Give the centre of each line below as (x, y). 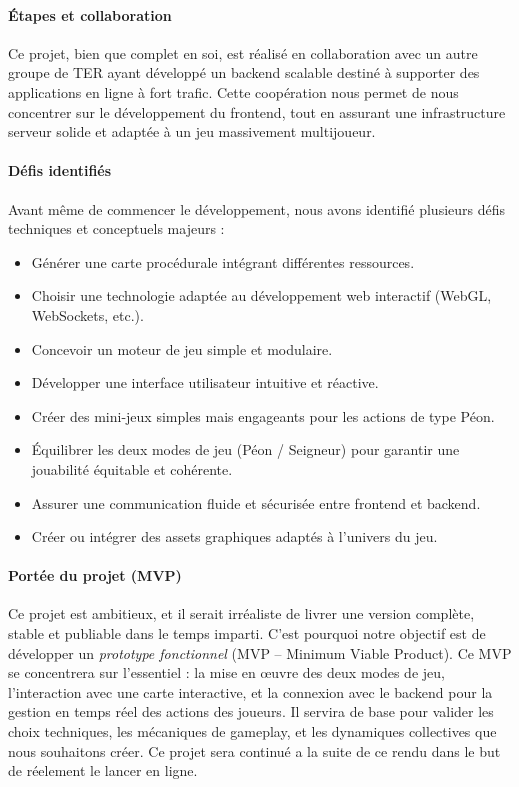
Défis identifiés (60, 170)
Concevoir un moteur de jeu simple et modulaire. (182, 348)
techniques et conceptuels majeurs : (116, 228)
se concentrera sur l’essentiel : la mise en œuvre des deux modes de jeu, (226, 672)
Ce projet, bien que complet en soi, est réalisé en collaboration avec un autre (243, 52)
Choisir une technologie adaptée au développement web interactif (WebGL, (261, 295)
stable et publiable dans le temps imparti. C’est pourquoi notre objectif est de (247, 633)
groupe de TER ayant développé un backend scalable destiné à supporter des (244, 72)
